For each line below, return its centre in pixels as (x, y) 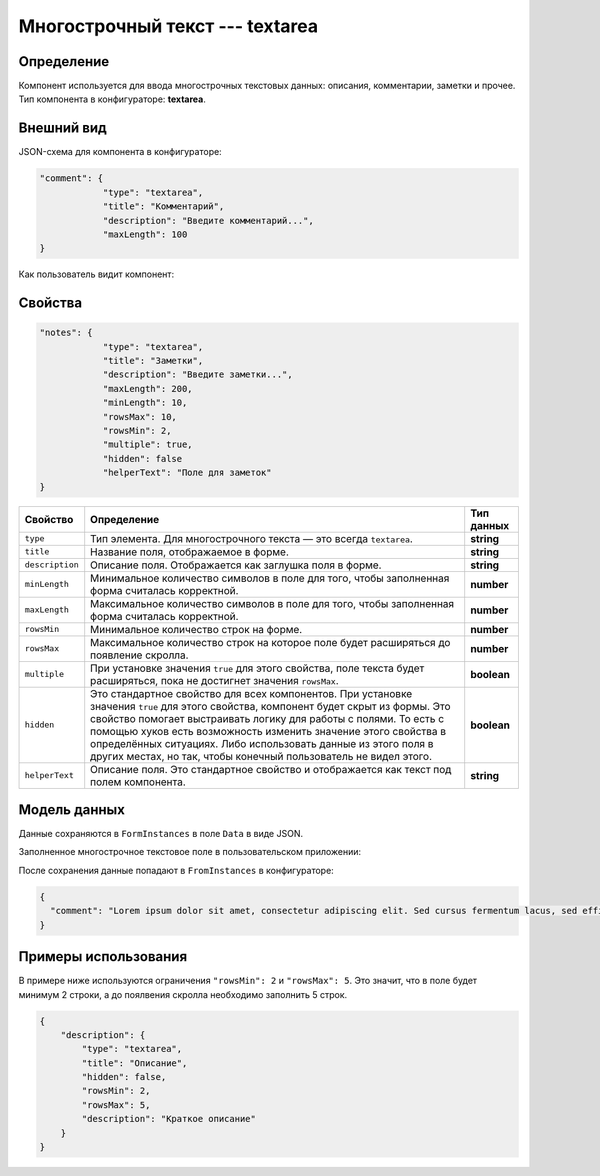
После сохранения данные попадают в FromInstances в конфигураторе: (176, 870)
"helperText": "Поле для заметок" (187, 473)
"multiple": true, (148, 444)
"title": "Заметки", (153, 361)
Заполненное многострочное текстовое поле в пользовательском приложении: (190, 852)
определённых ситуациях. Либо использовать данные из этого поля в (262, 743)
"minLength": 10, (145, 403)
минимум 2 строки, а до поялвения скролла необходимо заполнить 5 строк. (183, 994)
